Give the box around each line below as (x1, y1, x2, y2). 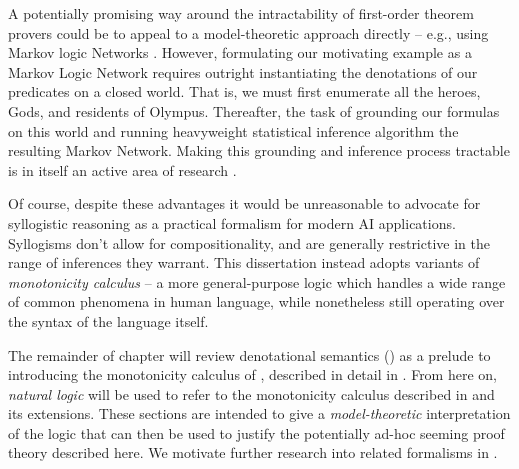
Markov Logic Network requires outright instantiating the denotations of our (8, 61, 478, 82)
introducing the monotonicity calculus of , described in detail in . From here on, (8, 364, 497, 385)
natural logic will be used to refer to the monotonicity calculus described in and (8, 383, 495, 404)
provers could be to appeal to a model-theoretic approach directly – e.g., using (8, 22, 489, 43)
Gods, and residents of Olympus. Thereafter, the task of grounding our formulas (8, 100, 500, 121)
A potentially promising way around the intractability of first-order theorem (8, 3, 474, 23)
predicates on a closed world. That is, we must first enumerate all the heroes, (8, 81, 481, 102)
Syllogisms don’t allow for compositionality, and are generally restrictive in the (8, 232, 490, 253)
